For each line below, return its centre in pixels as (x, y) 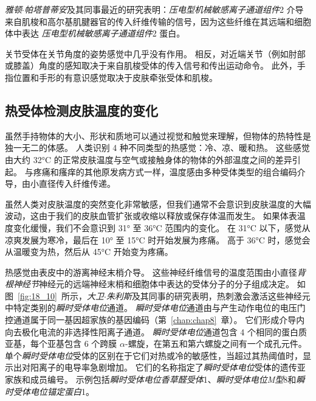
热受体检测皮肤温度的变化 (81, 110)
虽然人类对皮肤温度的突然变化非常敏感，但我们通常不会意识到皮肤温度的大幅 (158, 204)
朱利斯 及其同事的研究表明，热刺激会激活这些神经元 (208, 295)
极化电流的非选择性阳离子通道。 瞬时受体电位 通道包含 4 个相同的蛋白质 (164, 331)
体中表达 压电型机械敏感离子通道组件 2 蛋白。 (95, 33)
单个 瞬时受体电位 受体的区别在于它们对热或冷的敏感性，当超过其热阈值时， (154, 355)
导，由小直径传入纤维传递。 (60, 183)
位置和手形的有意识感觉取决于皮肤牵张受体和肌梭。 (115, 77)
